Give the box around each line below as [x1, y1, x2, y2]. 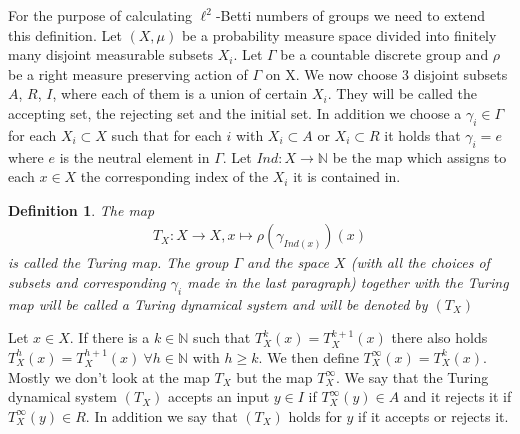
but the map [236, 366, 313, 387]
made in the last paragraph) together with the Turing [187, 271, 509, 292]
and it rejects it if [403, 386, 512, 407]
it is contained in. [293, 166, 401, 187]
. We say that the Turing [336, 366, 489, 387]
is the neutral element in [59, 146, 210, 167]
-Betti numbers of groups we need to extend [215, 5, 485, 25]
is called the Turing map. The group [8, 252, 229, 273]
